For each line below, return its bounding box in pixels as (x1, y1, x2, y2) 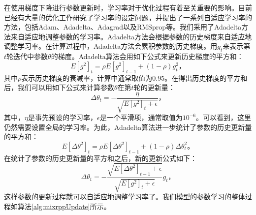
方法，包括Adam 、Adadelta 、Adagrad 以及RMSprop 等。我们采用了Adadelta (4, 22, 242, 32)
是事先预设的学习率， (28, 112, 97, 123)
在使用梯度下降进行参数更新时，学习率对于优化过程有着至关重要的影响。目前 (4, 2, 252, 12)
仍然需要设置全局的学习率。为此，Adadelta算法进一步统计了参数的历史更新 (4, 122, 245, 132)
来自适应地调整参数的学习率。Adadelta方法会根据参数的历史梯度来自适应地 (10, 31, 252, 41)
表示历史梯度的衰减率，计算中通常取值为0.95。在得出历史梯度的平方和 (21, 72, 248, 83)
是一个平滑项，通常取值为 (99, 112, 183, 123)
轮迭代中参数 (6, 51, 48, 61)
